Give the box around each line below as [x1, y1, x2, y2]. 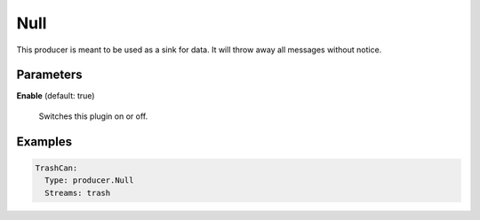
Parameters [16, 67, 83, 82]
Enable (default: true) [16, 90, 95, 101]
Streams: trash [44, 187, 111, 198]
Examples [16, 134, 73, 149]
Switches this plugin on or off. [38, 111, 148, 122]
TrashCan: [35, 162, 78, 173]
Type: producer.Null [44, 176, 134, 185]
